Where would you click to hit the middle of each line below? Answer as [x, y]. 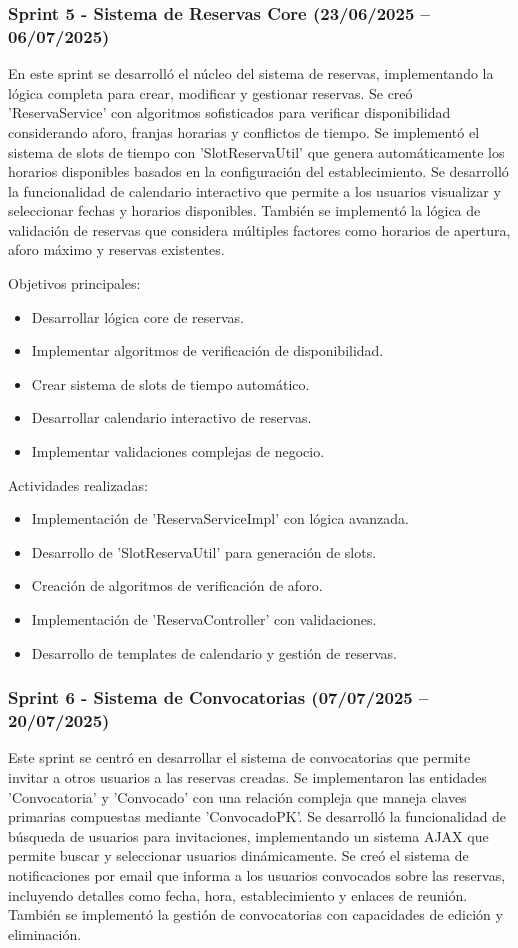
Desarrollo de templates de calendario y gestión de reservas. [214, 652]
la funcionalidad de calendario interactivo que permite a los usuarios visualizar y [254, 190]
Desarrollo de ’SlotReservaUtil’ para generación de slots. [204, 551]
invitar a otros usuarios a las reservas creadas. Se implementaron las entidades [247, 776]
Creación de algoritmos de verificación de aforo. [177, 585]
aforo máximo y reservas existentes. [116, 249]
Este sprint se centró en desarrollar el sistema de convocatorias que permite [239, 757]
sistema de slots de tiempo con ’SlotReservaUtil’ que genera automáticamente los [256, 151]
